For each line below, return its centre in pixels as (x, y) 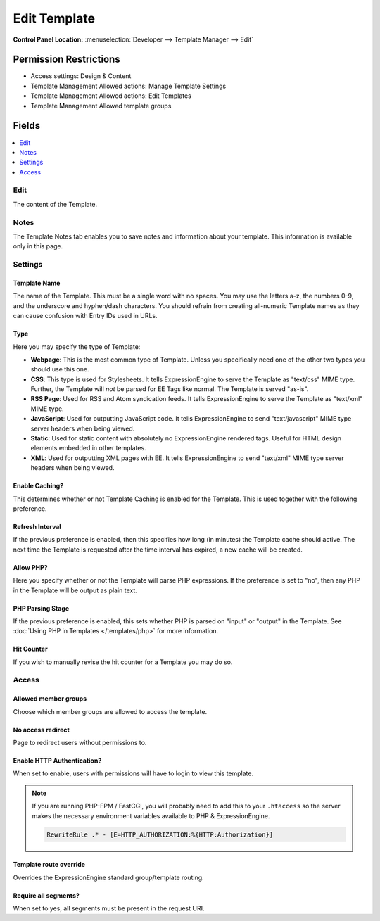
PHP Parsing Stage (41, 608)
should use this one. (60, 369)
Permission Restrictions (66, 59)
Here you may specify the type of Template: (77, 347)
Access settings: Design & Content (81, 76)
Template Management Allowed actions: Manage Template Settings (128, 86)
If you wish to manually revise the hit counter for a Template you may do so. (123, 662)
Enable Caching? (38, 486)
